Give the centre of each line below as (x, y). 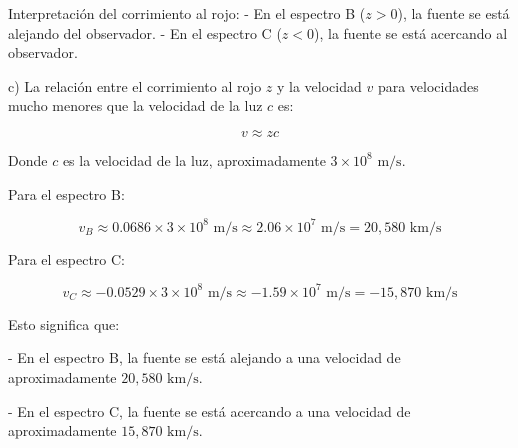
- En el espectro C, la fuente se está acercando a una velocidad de (209, 410)
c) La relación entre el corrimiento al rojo (135, 85)
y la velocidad (319, 85)
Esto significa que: (64, 323)
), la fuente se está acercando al (411, 32)
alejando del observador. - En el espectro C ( (145, 32)
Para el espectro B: (66, 193)
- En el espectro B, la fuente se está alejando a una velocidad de (204, 357)
